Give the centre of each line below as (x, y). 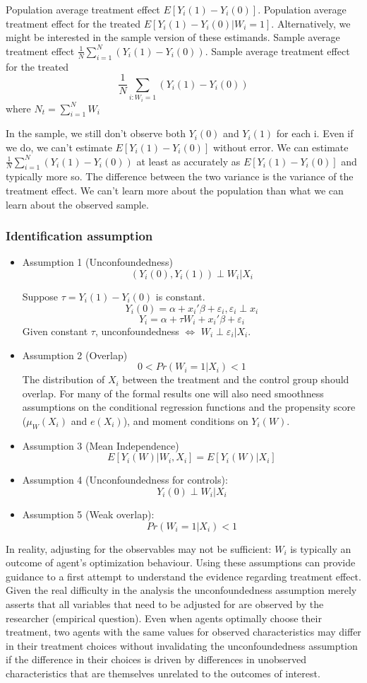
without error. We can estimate (281, 147)
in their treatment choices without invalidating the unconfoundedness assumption (182, 645)
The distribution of (64, 379)
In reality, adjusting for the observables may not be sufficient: (139, 548)
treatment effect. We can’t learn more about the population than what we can (175, 190)
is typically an (321, 548)
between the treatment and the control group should (236, 379)
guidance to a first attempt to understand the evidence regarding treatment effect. (183, 576)
